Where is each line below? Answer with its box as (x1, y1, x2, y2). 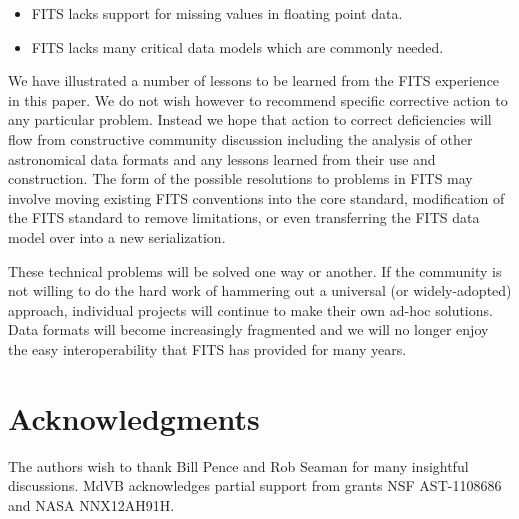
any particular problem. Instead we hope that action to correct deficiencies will (8, 109, 492, 130)
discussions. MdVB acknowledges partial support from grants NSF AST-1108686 (8, 475, 502, 496)
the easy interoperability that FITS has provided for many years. (8, 338, 407, 359)
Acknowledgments (8, 397, 260, 438)
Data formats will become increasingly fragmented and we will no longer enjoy (8, 319, 489, 340)
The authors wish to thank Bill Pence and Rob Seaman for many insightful (8, 455, 469, 476)
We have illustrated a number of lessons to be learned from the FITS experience (8, 70, 500, 91)
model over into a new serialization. (8, 226, 226, 247)
